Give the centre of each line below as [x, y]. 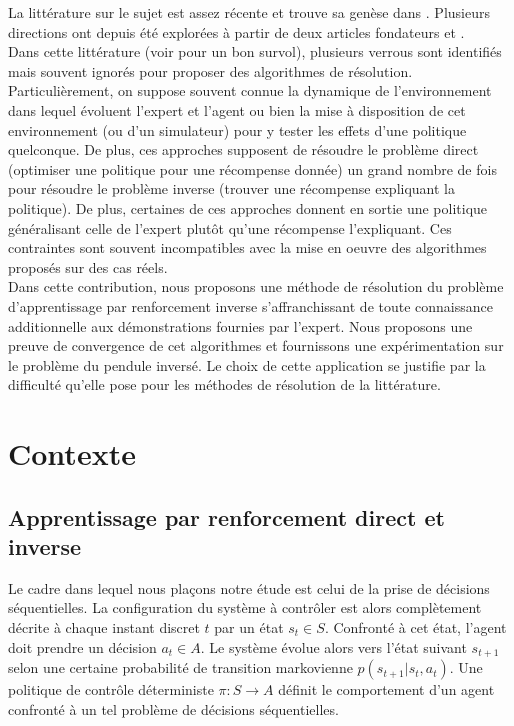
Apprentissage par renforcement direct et [226, 516]
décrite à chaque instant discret [104, 627]
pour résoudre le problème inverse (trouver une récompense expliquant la [231, 188]
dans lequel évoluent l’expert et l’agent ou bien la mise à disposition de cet [237, 109]
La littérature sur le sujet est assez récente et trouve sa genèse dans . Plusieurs [249, 12]
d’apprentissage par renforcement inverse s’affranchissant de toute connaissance [250, 305]
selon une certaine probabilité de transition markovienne [180, 667]
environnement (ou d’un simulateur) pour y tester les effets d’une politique [237, 129]
